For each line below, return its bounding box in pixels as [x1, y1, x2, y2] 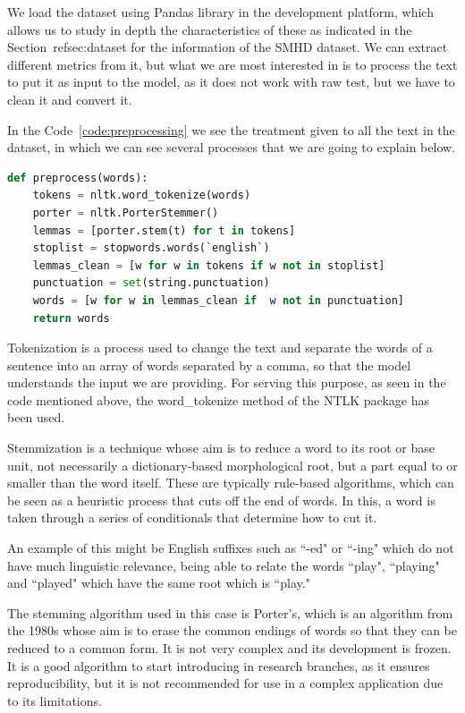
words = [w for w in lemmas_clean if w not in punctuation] [32, 293, 404, 307]
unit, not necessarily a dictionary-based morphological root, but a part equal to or [7, 455, 458, 474]
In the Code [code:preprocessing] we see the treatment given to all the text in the [7, 120, 455, 139]
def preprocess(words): [7, 171, 148, 184]
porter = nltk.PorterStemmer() [32, 206, 219, 219]
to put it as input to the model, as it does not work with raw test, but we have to [7, 72, 455, 91]
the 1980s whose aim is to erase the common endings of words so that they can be [7, 621, 457, 640]
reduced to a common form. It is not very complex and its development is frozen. [7, 639, 452, 657]
